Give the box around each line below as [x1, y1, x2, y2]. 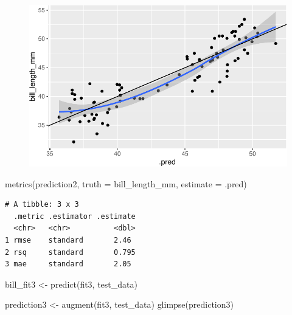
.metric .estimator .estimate [13, 212, 136, 221]
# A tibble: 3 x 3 [5, 200, 79, 209]
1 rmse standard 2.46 [5, 235, 131, 244]
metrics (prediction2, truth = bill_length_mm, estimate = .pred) [5, 177, 247, 190]
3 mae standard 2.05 [5, 260, 131, 269]
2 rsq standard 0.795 [5, 247, 136, 257]
